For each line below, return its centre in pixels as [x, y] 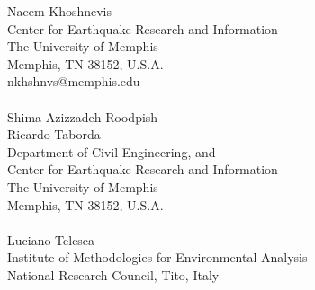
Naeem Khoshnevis [60, 11]
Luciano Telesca [51, 239]
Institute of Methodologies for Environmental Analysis [157, 257]
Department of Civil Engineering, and [112, 151]
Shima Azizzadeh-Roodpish [83, 116]
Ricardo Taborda [54, 134]
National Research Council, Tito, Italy [113, 274]
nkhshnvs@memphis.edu [74, 81]
